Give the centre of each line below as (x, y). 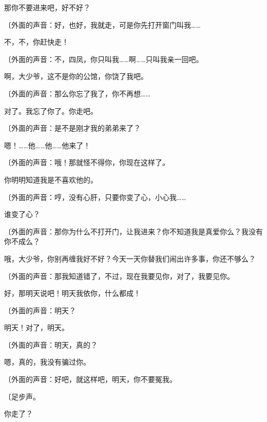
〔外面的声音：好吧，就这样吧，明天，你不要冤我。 (90, 379)
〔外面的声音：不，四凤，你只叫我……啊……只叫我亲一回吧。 (104, 59)
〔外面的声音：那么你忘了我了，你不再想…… (77, 93)
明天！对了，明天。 (36, 327)
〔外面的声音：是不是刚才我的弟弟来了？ (72, 128)
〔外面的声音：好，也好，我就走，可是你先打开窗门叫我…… (102, 24)
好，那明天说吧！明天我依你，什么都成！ (72, 293)
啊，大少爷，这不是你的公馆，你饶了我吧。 (76, 76)
